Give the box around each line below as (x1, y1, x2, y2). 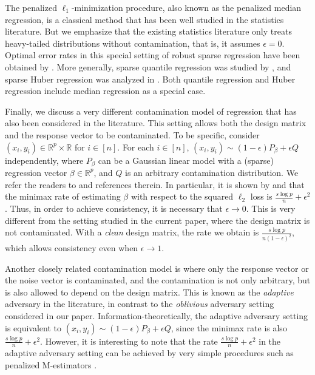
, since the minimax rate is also (171, 321, 287, 334)
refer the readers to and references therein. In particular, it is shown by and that (5, 178, 305, 191)
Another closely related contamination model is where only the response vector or (5, 262, 309, 274)
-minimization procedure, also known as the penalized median (71, 1, 302, 13)
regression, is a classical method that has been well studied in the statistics (5, 13, 284, 25)
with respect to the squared (130, 190, 234, 203)
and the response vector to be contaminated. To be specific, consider (5, 128, 260, 141)
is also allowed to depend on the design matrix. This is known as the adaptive (5, 285, 294, 298)
